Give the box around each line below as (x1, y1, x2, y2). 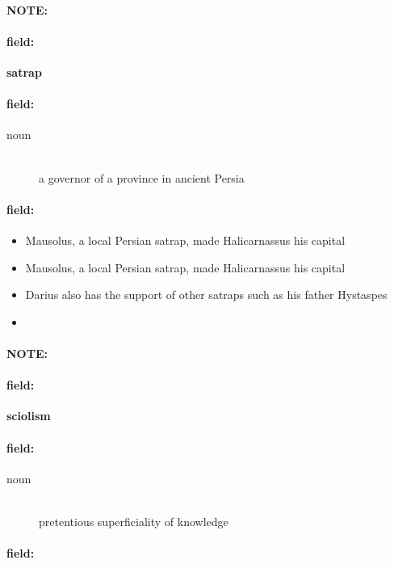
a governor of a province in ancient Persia (39, 169, 245, 186)
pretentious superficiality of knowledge (39, 512, 228, 529)
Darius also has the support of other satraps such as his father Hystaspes (25, 286, 388, 303)
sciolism (6, 407, 51, 424)
